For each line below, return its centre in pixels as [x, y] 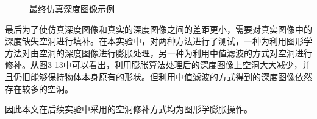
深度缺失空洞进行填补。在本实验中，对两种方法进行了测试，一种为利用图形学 [158, 41]
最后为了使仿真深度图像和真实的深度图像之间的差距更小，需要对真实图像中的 [158, 29]
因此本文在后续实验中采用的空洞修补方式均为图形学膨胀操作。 [129, 109]
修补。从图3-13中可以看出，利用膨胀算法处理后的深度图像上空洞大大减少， [154, 65]
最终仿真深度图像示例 [72, 8]
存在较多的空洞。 [39, 88]
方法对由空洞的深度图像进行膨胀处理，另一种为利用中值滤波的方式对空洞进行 [158, 53]
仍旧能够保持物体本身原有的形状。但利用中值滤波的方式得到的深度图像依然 [162, 76]
